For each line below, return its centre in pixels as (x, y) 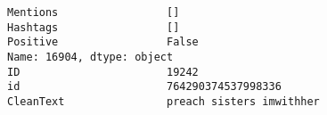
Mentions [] (94, 12)
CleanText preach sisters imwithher (163, 101)
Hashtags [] (94, 27)
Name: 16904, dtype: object (90, 57)
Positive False (103, 42)
